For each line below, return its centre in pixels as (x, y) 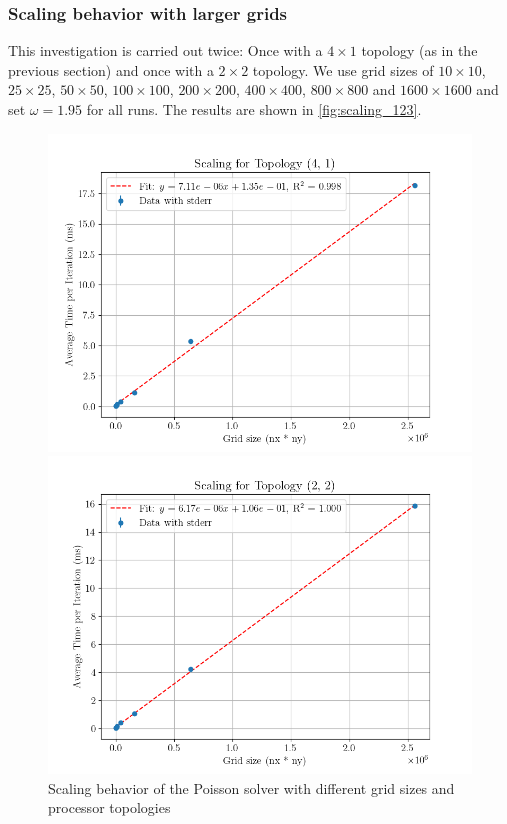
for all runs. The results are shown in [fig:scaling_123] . (254, 109)
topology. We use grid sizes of (343, 69)
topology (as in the (419, 50)
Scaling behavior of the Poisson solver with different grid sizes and (251, 787)
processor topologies (109, 807)
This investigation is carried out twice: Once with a (165, 50)
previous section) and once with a (111, 69)
